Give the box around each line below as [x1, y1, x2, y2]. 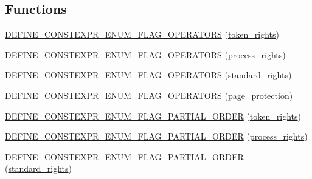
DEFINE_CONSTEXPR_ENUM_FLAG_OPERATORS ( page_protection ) [5, 89, 293, 101]
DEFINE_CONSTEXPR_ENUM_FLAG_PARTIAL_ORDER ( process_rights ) [5, 130, 308, 143]
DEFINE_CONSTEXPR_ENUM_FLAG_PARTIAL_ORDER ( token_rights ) [5, 109, 301, 122]
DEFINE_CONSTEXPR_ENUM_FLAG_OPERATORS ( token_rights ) [5, 28, 280, 41]
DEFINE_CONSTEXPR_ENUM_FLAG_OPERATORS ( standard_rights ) [5, 69, 292, 81]
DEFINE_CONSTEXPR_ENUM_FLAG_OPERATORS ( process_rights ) [5, 48, 286, 61]
